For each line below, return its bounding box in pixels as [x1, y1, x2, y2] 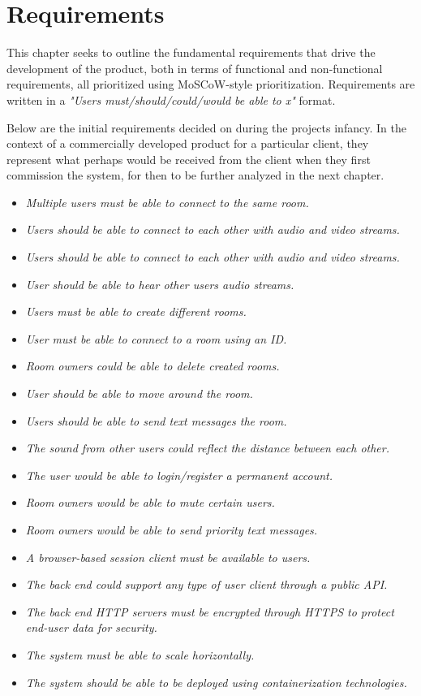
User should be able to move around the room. [25, 385, 253, 402]
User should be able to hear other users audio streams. [25, 275, 294, 292]
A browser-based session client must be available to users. [25, 548, 311, 565]
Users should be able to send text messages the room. [25, 412, 287, 429]
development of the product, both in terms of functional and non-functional [6, 59, 383, 76]
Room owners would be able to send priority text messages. [25, 521, 318, 538]
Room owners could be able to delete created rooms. [25, 357, 280, 374]
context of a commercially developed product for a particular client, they [6, 135, 369, 152]
